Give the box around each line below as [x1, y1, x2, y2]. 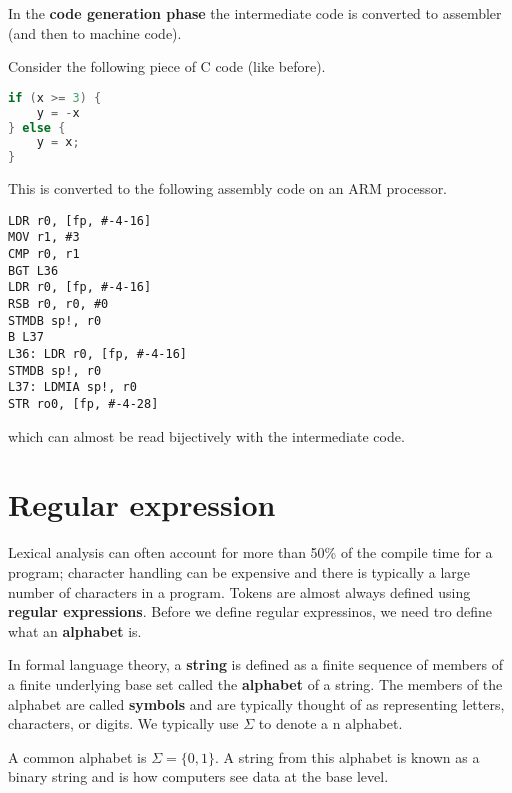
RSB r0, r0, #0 [8, 297, 109, 312]
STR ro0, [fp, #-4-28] [8, 396, 159, 411]
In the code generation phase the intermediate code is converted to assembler [8, 3, 502, 23]
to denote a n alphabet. [258, 713, 403, 734]
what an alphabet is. [8, 620, 142, 641]
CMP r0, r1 [8, 247, 80, 262]
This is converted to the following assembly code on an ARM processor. [8, 178, 448, 199]
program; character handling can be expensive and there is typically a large [8, 561, 471, 582]
